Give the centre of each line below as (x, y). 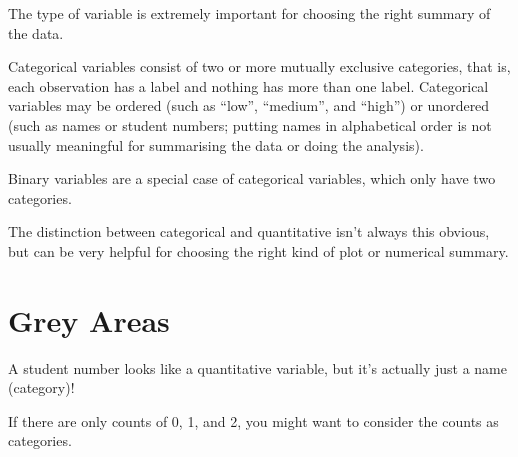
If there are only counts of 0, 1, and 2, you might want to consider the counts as (253, 420)
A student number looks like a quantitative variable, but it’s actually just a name (257, 367)
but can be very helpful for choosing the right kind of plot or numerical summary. (258, 250)
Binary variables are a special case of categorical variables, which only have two (252, 178)
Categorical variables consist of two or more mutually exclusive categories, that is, (259, 66)
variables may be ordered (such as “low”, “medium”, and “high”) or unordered (249, 105)
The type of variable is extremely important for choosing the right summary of (249, 13)
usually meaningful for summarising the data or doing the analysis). (216, 144)
